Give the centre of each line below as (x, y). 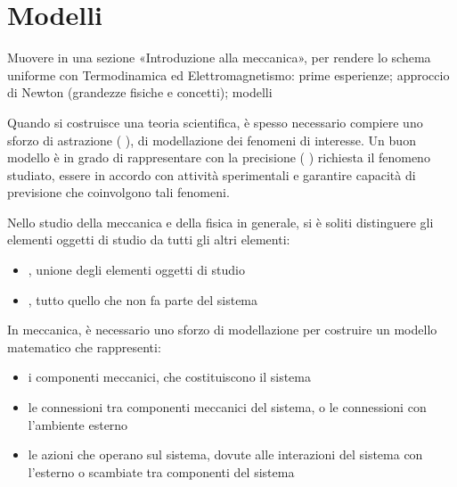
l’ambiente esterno (78, 424)
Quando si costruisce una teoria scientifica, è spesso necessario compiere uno (215, 122)
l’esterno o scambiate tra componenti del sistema (161, 471)
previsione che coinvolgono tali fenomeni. (118, 192)
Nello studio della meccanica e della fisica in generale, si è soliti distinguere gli (220, 222)
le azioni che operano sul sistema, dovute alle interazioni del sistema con (225, 454)
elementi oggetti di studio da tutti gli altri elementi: (149, 239)
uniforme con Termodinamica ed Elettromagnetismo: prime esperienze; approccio (228, 74)
